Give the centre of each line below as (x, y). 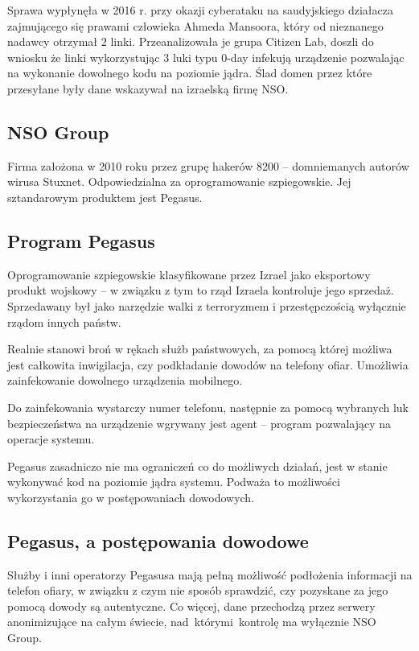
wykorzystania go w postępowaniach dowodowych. (131, 497)
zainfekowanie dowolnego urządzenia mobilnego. (125, 380)
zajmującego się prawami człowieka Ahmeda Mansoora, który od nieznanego (195, 25)
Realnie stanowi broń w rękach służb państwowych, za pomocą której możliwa (200, 349)
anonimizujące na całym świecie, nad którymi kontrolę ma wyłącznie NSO (192, 622)
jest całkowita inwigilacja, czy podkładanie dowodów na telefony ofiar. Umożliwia (208, 364)
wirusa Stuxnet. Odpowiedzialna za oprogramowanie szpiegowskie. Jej (179, 181)
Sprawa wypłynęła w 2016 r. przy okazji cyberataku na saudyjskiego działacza (200, 10)
